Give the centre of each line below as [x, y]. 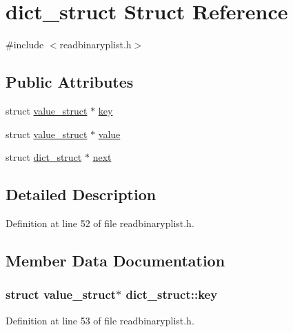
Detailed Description [81, 194]
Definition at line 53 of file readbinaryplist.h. [100, 320]
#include [25, 45]
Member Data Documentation [115, 260]
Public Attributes [70, 82]
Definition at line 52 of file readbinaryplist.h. [100, 223]
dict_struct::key [172, 294]
